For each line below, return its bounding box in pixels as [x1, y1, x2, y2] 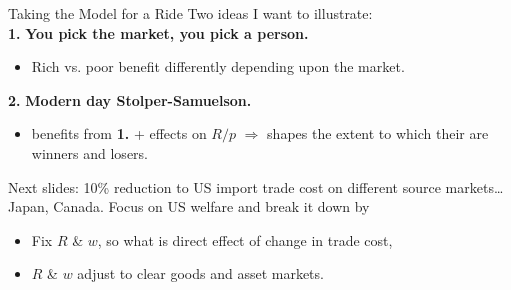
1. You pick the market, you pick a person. [8, 22, 309, 43]
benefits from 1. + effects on [31, 123, 207, 144]
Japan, [8, 196, 49, 217]
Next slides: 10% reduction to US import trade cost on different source [8, 176, 441, 197]
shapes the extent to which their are [267, 123, 489, 144]
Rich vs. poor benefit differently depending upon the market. [31, 56, 405, 77]
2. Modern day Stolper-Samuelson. [8, 89, 252, 110]
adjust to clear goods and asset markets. [77, 263, 324, 284]
